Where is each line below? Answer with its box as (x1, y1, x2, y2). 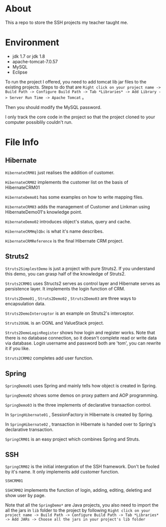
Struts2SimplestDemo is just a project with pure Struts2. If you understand (5, 265, 155, 271)
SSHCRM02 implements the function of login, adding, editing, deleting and (5, 487, 152, 493)
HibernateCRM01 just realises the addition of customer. (5, 170, 115, 176)
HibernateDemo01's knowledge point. (5, 209, 83, 215)
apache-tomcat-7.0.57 (12, 58, 58, 65)
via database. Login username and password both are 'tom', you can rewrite (5, 340, 161, 346)
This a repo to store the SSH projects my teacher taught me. (5, 19, 128, 25)
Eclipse (12, 69, 28, 75)
